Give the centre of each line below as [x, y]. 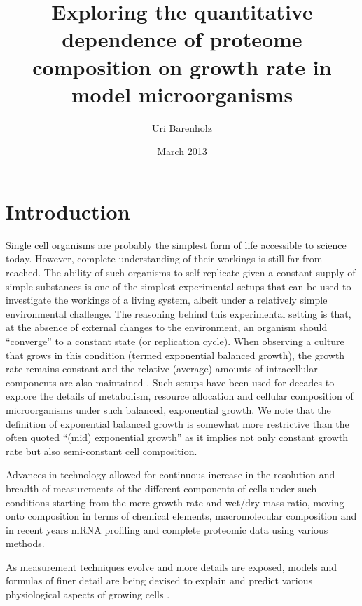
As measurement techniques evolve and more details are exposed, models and [172, 566]
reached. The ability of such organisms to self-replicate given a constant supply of [181, 272]
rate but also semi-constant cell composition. [102, 451]
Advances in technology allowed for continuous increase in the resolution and [170, 474]
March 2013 [182, 151]
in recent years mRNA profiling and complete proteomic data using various [167, 529]
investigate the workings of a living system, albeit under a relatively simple [167, 300]
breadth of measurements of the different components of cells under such [161, 488]
